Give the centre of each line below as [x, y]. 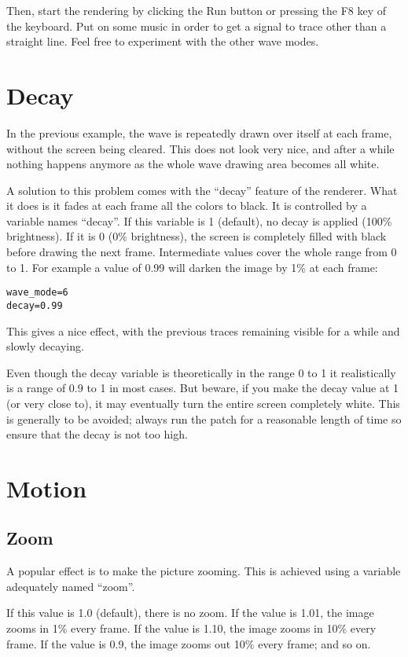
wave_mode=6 [37, 293]
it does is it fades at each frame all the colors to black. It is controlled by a [187, 206]
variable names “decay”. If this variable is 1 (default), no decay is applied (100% [199, 220]
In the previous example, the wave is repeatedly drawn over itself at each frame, [199, 132]
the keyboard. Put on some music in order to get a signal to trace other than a [197, 26]
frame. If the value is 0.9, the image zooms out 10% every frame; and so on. [189, 643]
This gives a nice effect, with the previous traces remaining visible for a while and [203, 330]
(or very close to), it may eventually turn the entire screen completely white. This [203, 403]
